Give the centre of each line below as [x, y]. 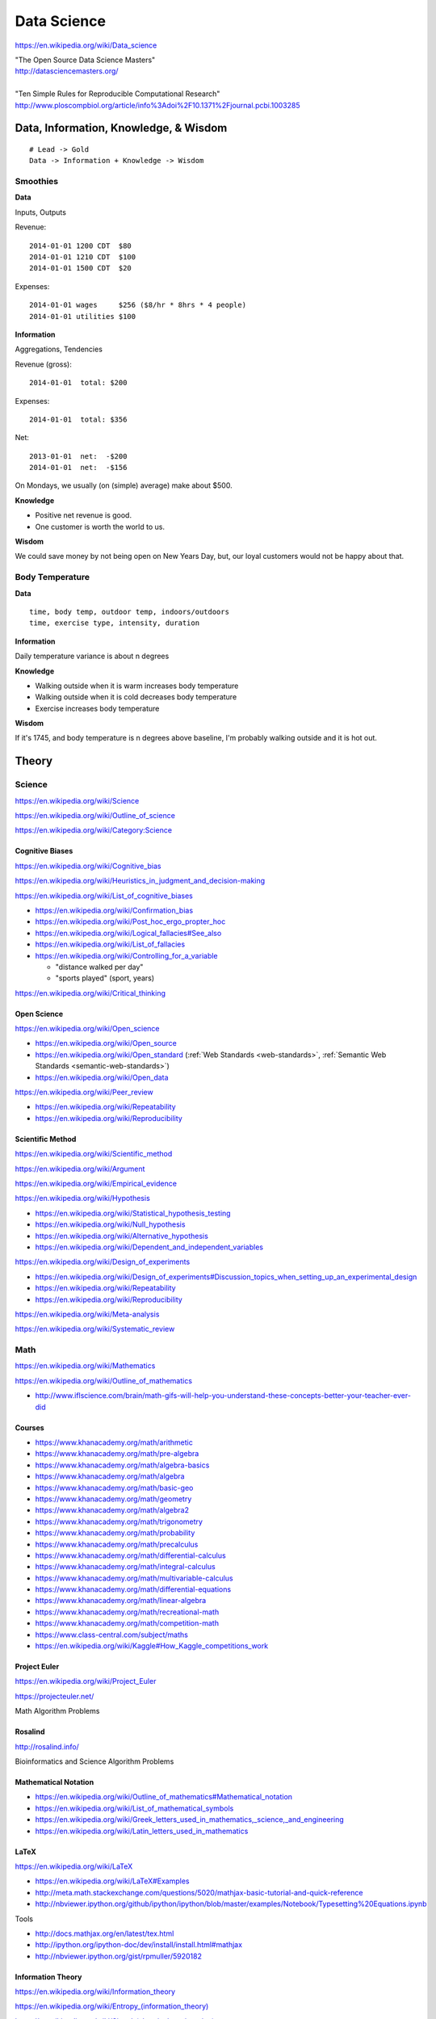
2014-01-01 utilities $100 [83, 316]
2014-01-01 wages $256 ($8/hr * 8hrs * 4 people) [138, 305]
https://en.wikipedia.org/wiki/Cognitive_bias [88, 866]
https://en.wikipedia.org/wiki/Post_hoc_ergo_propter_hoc [130, 921]
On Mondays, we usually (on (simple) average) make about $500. [124, 485]
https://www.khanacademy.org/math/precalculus [117, 1544]
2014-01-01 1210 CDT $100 [83, 257]
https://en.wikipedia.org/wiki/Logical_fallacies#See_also [128, 933]
